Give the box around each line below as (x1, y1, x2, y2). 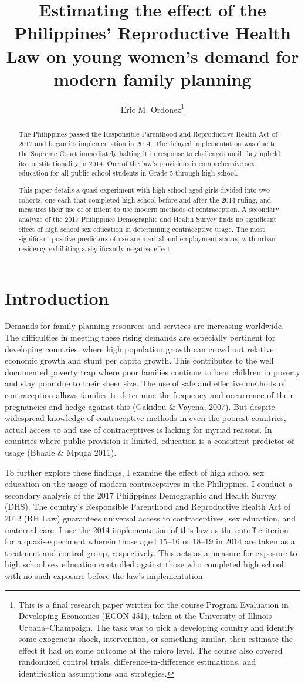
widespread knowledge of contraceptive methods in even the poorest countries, (5, 412, 286, 424)
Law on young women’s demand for (6, 43, 299, 68)
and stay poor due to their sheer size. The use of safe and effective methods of (5, 377, 286, 389)
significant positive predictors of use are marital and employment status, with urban (18, 234, 276, 244)
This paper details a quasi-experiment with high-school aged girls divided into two (18, 184, 270, 194)
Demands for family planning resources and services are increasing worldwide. (5, 319, 284, 332)
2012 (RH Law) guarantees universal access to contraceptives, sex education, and (5, 512, 296, 524)
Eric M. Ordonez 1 (120, 101, 185, 115)
